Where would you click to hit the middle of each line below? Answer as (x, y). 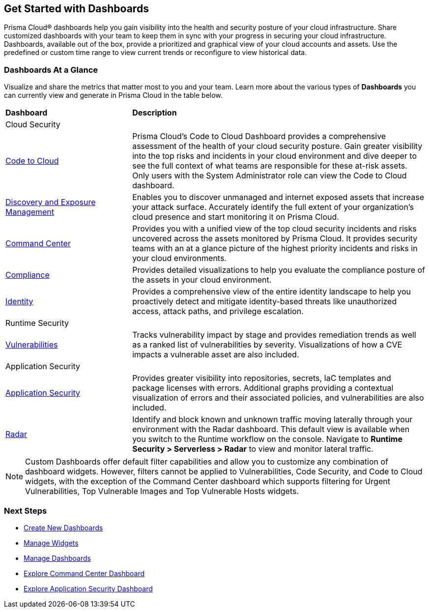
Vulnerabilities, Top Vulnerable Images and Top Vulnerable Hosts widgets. (162, 491)
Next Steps (26, 510)
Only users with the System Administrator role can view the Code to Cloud (270, 176)
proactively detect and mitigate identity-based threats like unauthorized (265, 302)
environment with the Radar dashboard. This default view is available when (271, 429)
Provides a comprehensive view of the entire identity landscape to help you (272, 292)
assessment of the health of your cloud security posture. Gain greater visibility (277, 146)
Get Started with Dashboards (76, 9)
